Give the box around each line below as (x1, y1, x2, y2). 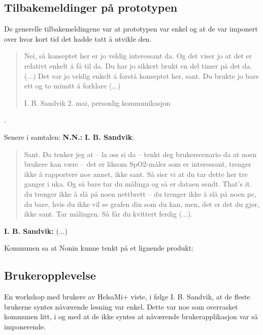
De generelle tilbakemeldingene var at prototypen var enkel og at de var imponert (4, 23, 258, 34)
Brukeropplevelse (4, 267, 96, 283)
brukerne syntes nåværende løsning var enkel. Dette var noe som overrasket (4, 301, 238, 312)
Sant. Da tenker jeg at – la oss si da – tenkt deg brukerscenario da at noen (24, 148, 257, 159)
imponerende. (4, 321, 46, 331)
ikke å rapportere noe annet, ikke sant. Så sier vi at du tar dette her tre (24, 168, 248, 179)
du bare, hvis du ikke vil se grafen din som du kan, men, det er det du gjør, (24, 198, 259, 209)
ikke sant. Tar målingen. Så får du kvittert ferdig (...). (24, 208, 193, 219)
